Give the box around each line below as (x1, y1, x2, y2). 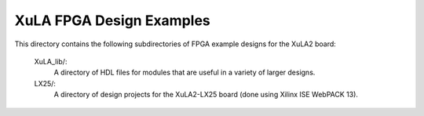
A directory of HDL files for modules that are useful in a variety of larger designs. (53, 67, 316, 78)
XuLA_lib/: (34, 56, 68, 66)
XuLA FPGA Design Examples (14, 12, 211, 29)
